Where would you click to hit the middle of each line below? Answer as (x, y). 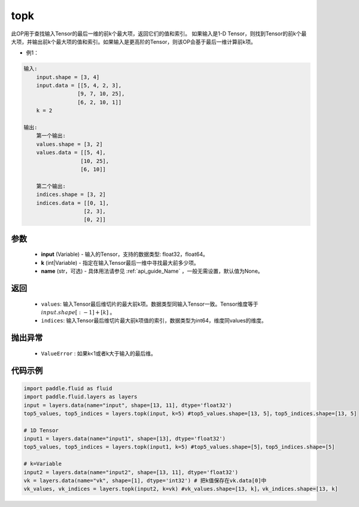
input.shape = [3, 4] (68, 77)
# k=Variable (43, 464)
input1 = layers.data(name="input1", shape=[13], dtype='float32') (125, 439)
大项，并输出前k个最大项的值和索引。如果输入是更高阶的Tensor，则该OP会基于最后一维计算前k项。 (134, 41)
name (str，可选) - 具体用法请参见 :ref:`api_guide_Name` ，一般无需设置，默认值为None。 (152, 271)
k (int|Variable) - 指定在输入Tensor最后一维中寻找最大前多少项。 (120, 262)
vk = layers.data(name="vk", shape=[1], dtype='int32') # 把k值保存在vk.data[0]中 (145, 481)
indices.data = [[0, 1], (73, 203)
